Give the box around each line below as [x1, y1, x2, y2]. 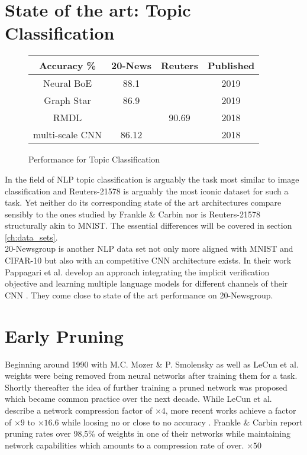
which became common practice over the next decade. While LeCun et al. [5, 392, 272, 405]
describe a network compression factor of [5, 404, 153, 416]
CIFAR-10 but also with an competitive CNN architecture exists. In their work [5, 254, 292, 266]
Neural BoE [43, 76, 92, 90]
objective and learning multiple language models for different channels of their [5, 277, 288, 290]
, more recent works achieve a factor [165, 404, 296, 416]
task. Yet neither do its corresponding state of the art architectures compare [5, 196, 282, 209]
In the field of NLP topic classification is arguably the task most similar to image [5, 173, 299, 185]
